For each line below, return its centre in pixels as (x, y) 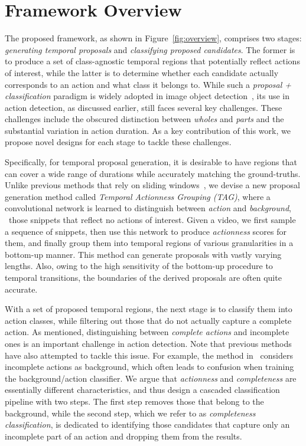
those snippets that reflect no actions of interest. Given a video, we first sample (152, 220)
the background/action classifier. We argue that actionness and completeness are (151, 378)
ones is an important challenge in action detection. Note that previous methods (148, 343)
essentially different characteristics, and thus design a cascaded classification (142, 390)
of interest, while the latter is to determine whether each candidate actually (142, 72)
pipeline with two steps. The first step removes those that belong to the (134, 401)
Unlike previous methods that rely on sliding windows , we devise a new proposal (152, 185)
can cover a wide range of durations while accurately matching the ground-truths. (153, 173)
